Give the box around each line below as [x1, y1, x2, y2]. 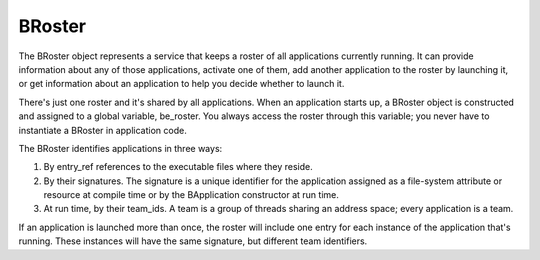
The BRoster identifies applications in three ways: [18, 142, 223, 154]
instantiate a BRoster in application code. [18, 124, 187, 136]
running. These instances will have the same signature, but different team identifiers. [18, 235, 368, 247]
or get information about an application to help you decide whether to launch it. [18, 78, 345, 90]
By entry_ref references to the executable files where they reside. [43, 161, 314, 173]
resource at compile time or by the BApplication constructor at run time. [43, 189, 339, 201]
